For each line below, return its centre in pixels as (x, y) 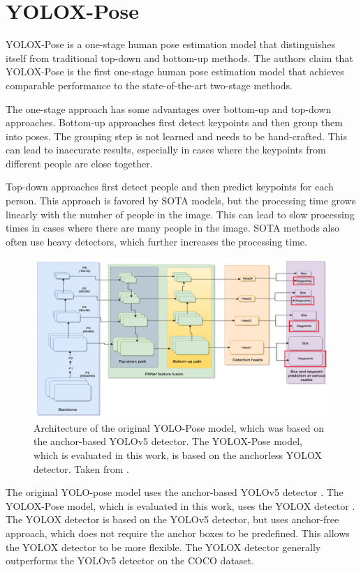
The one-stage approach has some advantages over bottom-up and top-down (169, 108)
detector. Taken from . (81, 468)
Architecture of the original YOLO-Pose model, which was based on (179, 427)
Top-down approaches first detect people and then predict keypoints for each (170, 187)
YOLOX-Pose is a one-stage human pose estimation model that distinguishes (170, 44)
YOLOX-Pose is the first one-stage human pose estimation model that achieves (175, 71)
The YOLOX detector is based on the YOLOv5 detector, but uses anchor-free (172, 519)
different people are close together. (79, 163)
